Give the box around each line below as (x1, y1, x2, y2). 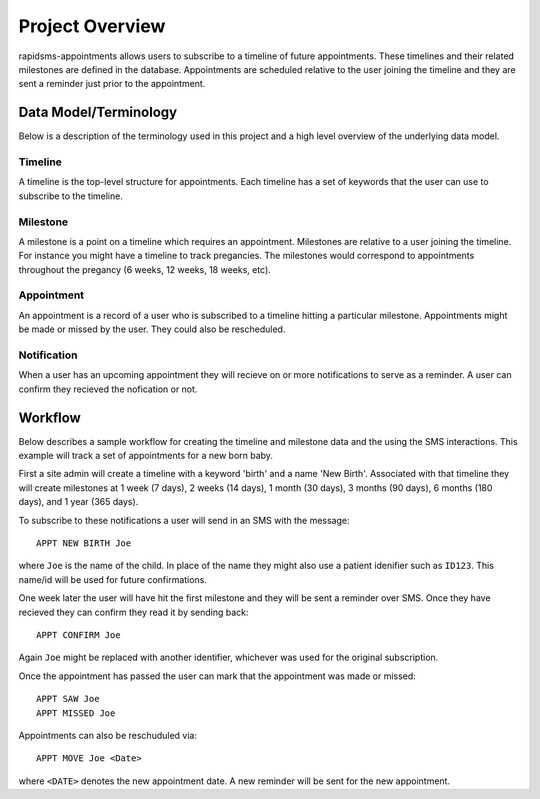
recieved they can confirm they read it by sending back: (18, 606, 249, 618)
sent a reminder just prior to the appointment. (18, 78, 206, 90)
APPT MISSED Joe (36, 707, 116, 719)
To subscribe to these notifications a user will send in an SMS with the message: (18, 514, 350, 526)
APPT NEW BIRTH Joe (36, 538, 132, 549)
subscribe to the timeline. (18, 190, 124, 202)
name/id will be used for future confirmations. (18, 573, 207, 585)
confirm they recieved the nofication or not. (18, 383, 198, 395)
